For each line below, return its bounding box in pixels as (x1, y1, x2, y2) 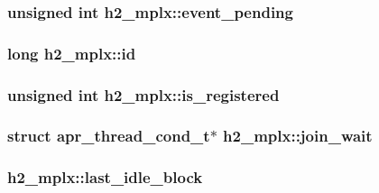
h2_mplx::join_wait (223, 124, 373, 147)
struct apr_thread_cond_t (7, 124, 210, 147)
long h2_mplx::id (7, 41, 136, 64)
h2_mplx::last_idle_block (7, 166, 203, 188)
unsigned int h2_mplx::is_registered (7, 83, 280, 106)
